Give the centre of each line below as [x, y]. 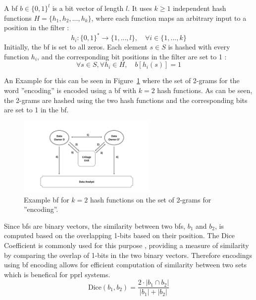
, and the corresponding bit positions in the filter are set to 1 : [132, 56]
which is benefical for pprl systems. [57, 274]
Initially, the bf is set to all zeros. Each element [76, 47]
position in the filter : [37, 27]
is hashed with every [199, 47]
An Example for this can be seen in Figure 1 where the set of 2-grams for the [122, 80]
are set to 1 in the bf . [36, 110]
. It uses [140, 8]
